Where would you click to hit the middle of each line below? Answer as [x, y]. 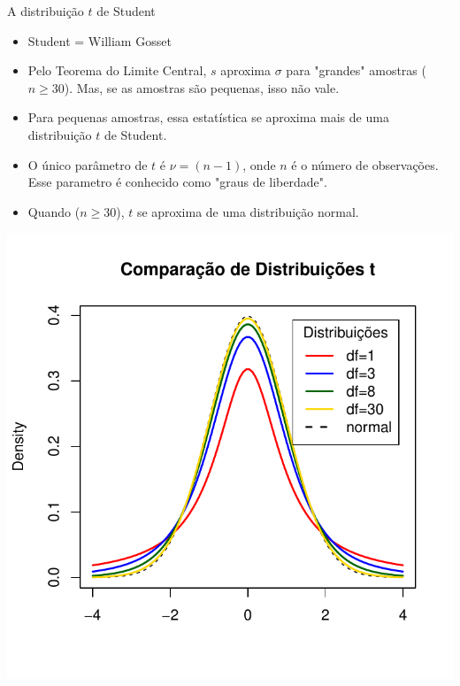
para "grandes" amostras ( [356, 70]
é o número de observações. [365, 164]
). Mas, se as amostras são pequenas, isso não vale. [202, 87]
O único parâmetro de [88, 164]
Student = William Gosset [100, 40]
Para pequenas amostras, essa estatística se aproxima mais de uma [208, 117]
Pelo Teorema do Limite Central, [117, 70]
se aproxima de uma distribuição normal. [248, 211]
